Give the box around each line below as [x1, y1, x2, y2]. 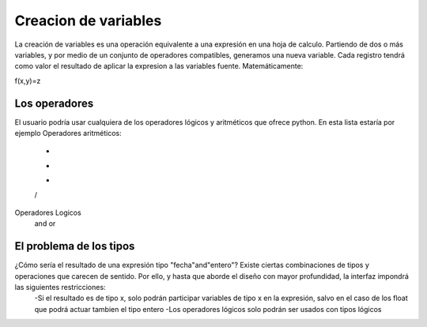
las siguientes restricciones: [14, 283, 106, 292]
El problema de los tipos [14, 239, 135, 253]
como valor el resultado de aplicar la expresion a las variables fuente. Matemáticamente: [14, 62, 304, 71]
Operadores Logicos [14, 208, 82, 217]
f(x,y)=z [14, 76, 41, 85]
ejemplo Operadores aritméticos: [14, 129, 122, 138]
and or [34, 219, 56, 228]
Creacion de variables [14, 12, 162, 29]
